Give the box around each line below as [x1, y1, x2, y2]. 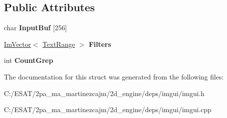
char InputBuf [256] [4, 22, 67, 33]
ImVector [4, 39, 31, 49]
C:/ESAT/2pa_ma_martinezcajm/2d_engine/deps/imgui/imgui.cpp [4, 104, 212, 115]
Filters [88, 39, 111, 49]
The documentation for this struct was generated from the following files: [4, 71, 224, 81]
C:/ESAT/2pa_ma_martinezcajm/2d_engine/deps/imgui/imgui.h [4, 88, 205, 98]
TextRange [42, 39, 75, 49]
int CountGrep [4, 55, 53, 65]
